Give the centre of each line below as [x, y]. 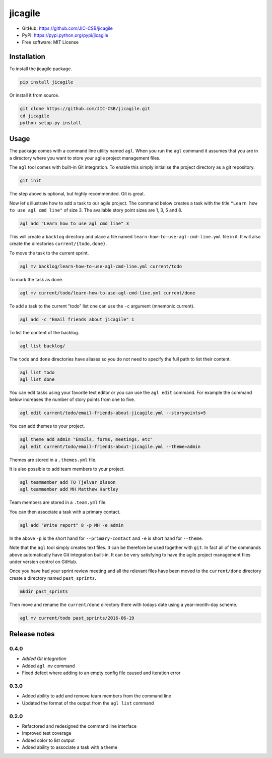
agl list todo [37, 372]
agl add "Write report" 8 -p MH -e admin [72, 525]
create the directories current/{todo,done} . [58, 244]
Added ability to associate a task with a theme [70, 747]
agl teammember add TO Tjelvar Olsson [68, 483]
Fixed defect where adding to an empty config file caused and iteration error [101, 673]
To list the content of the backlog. [44, 332]
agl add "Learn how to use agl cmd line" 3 [75, 223]
